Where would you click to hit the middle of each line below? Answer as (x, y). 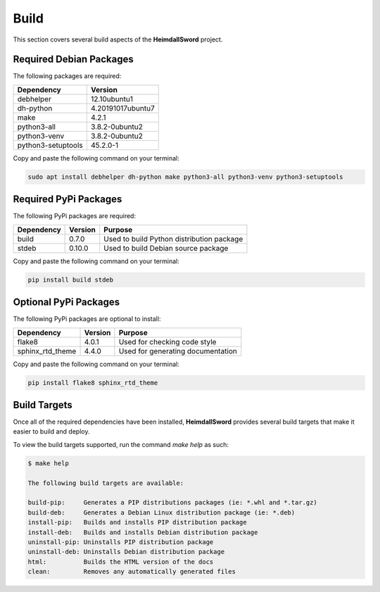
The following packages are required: (67, 76)
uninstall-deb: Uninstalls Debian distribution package (126, 552)
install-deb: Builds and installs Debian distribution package (143, 532)
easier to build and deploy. (51, 432)
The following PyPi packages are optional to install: (87, 319)
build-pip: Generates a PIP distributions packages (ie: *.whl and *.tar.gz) (173, 503)
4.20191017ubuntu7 (122, 108)
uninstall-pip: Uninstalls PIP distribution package (121, 542)
